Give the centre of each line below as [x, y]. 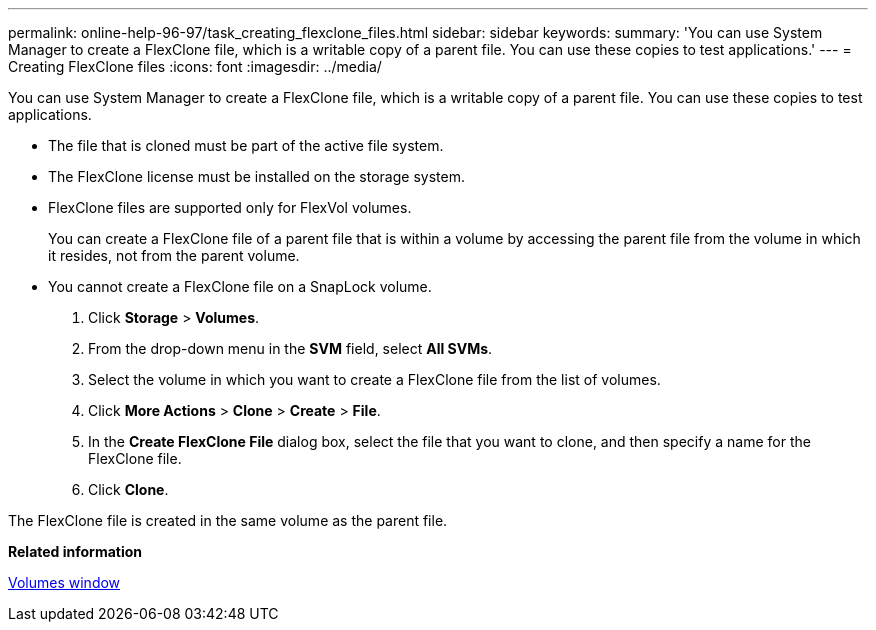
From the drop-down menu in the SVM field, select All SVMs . [290, 348]
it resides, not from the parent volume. [174, 255]
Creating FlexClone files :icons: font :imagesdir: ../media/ [195, 66]
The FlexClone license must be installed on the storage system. [256, 176]
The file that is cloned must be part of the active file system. [246, 145]
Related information [75, 551]
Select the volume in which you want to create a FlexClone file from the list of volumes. [374, 379]
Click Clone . [128, 489]
